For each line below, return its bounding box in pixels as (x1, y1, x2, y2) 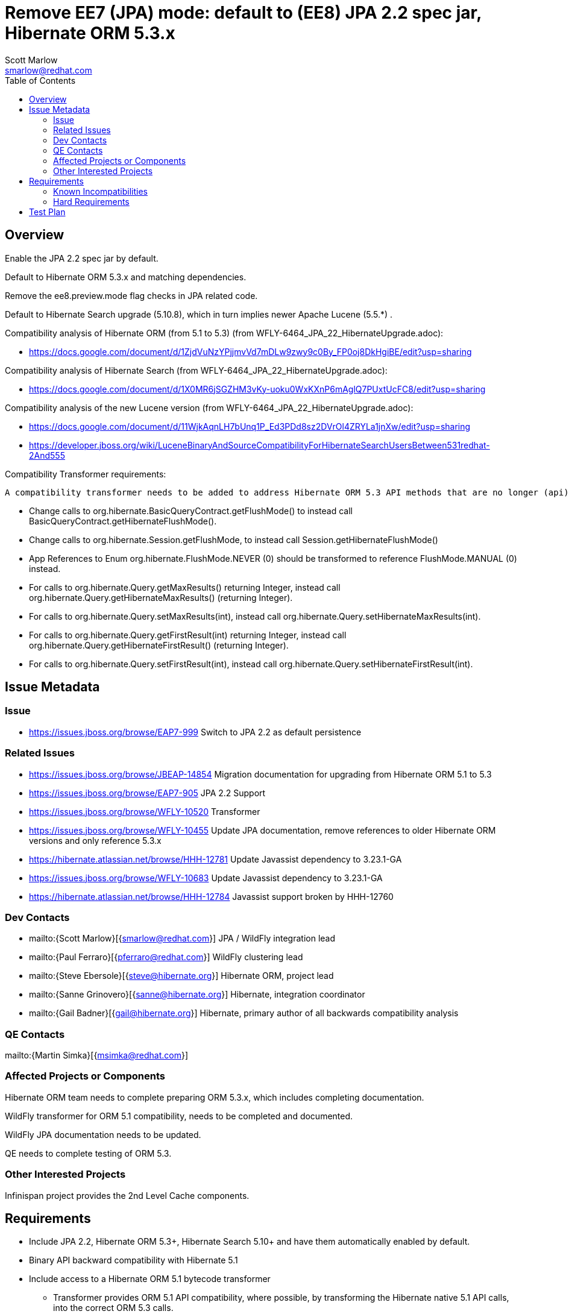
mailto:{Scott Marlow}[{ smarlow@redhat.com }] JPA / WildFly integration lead (29, 933, 336, 944)
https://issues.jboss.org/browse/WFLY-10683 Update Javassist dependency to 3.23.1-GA (29, 872, 383, 883)
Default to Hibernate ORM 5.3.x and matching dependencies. (5, 271, 247, 282)
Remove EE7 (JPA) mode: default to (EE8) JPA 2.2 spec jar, (5, 2, 482, 23)
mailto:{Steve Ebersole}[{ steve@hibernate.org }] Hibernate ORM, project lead (29, 970, 334, 981)
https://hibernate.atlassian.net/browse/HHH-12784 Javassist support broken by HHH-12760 (29, 891, 394, 902)
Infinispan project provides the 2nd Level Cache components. (5, 1190, 250, 1201)
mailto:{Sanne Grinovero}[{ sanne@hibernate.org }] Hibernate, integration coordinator (29, 989, 365, 1000)
